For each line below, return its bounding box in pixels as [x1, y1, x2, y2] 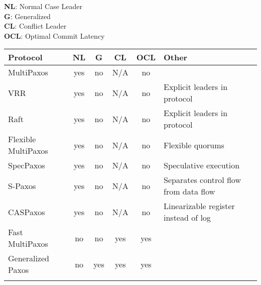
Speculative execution [163, 159, 240, 171]
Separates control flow [163, 174, 241, 186]
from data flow [163, 185, 215, 198]
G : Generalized [4, 11, 51, 21]
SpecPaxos [8, 159, 45, 171]
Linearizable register [163, 200, 235, 212]
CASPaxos [8, 206, 45, 218]
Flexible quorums [163, 139, 224, 151]
